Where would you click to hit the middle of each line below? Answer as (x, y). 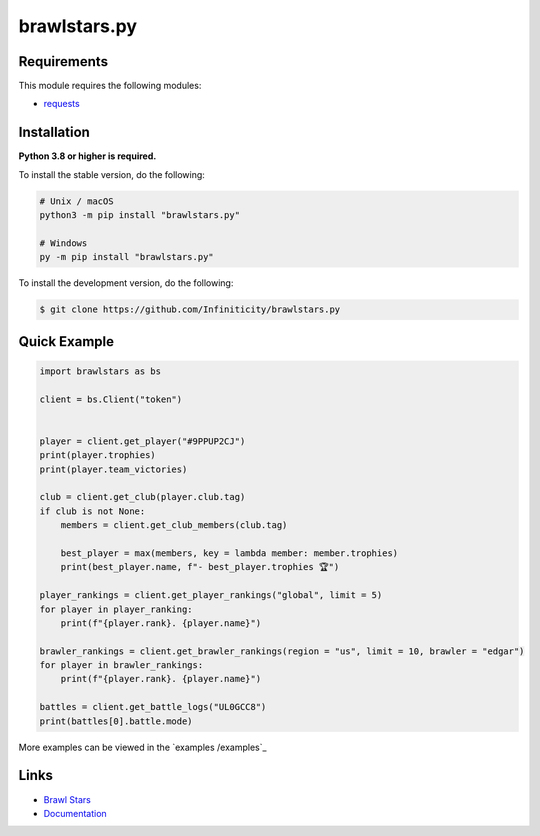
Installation (54, 132)
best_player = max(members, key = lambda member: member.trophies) (229, 553)
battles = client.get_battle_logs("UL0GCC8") (153, 707)
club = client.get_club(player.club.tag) (142, 497)
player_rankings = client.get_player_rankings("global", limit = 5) (211, 595)
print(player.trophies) (98, 455)
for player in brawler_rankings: (121, 665)
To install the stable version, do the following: (111, 174)
